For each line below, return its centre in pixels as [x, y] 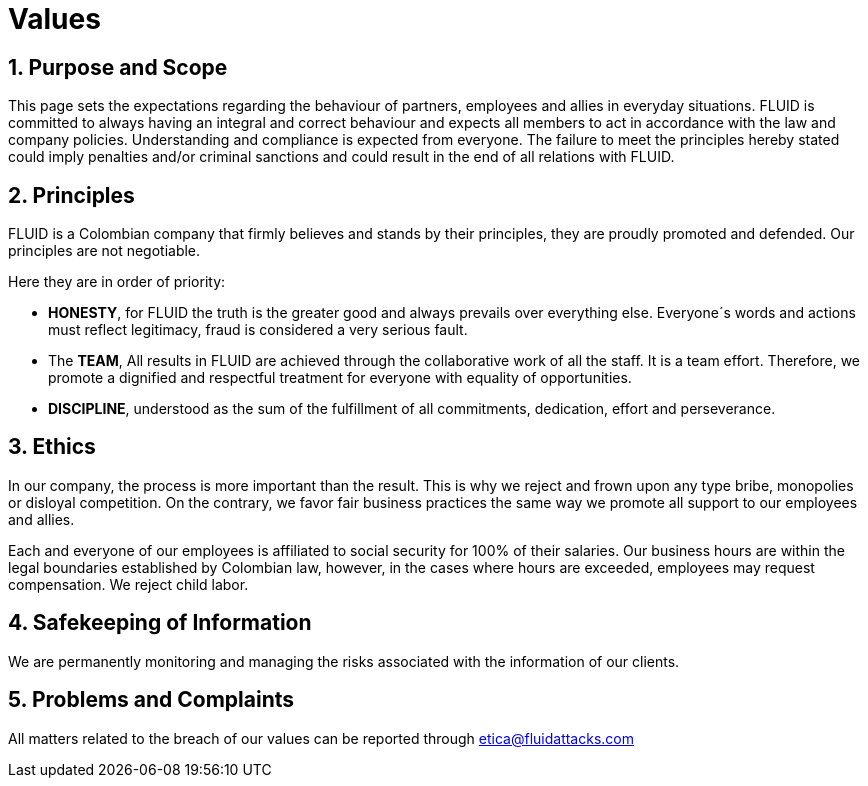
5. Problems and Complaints [151, 700]
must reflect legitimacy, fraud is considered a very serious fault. [258, 330]
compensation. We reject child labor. [128, 584]
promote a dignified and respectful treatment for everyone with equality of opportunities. [340, 378]
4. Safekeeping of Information [160, 623]
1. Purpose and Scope [118, 67]
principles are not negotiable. [104, 251]
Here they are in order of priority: [117, 282]
